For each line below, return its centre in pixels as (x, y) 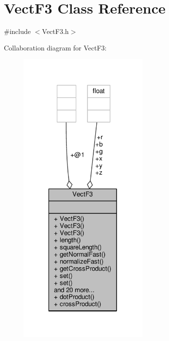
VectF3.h (55, 31)
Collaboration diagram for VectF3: (55, 47)
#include (17, 31)
